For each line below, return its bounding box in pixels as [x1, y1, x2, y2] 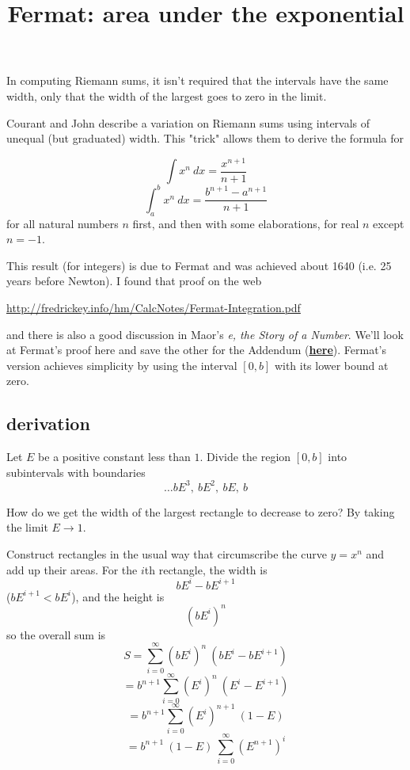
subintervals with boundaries [6, 463, 146, 480]
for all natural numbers [6, 215, 119, 231]
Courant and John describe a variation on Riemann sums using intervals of [6, 114, 370, 131]
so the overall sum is [6, 626, 106, 642]
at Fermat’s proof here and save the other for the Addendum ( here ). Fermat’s [6, 341, 386, 358]
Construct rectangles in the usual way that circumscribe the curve [6, 546, 327, 562]
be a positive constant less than [38, 448, 191, 465]
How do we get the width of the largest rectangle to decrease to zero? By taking [6, 503, 395, 520]
